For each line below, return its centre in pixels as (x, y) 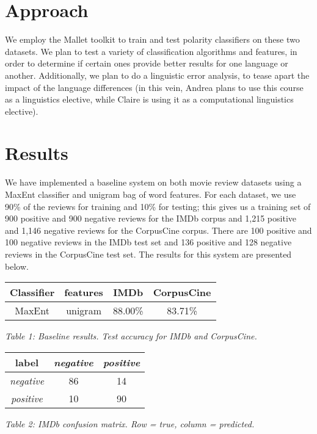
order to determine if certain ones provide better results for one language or (147, 63)
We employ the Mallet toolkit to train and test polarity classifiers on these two (152, 39)
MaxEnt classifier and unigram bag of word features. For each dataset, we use (151, 194)
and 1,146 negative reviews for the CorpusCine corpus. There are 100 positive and (158, 230)
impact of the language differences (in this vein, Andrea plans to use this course (154, 87)
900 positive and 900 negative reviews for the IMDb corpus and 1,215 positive (151, 218)
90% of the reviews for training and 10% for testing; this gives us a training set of (158, 206)
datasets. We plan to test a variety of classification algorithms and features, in (151, 51)
